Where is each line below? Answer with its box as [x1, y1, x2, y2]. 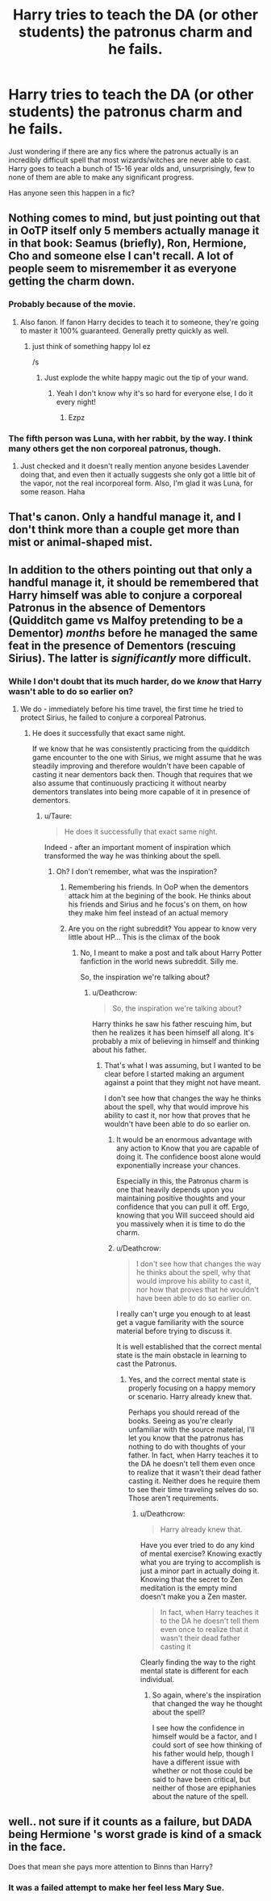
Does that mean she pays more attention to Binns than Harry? [8, 1861, 214, 1871]
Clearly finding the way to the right [140, 1658, 256, 1667]
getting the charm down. [8, 275, 135, 288]
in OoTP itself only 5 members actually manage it [8, 224, 260, 238]
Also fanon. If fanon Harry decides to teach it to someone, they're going [19, 317, 260, 326]
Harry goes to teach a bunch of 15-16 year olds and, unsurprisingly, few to [8, 163, 256, 173]
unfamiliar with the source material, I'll [127, 1424, 256, 1434]
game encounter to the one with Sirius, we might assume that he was [31, 753, 262, 762]
